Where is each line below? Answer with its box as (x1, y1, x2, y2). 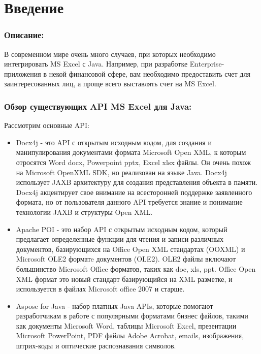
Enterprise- (189, 58, 224, 69)
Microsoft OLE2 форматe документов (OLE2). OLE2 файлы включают (16, 253, 236, 264)
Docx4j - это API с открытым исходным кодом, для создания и (16, 137, 212, 147)
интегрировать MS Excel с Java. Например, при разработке (4, 58, 188, 69)
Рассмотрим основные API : (4, 120, 89, 131)
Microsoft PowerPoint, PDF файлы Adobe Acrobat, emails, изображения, (16, 330, 244, 341)
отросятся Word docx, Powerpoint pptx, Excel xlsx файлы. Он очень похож (16, 156, 251, 167)
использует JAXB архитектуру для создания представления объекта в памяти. (16, 177, 258, 187)
